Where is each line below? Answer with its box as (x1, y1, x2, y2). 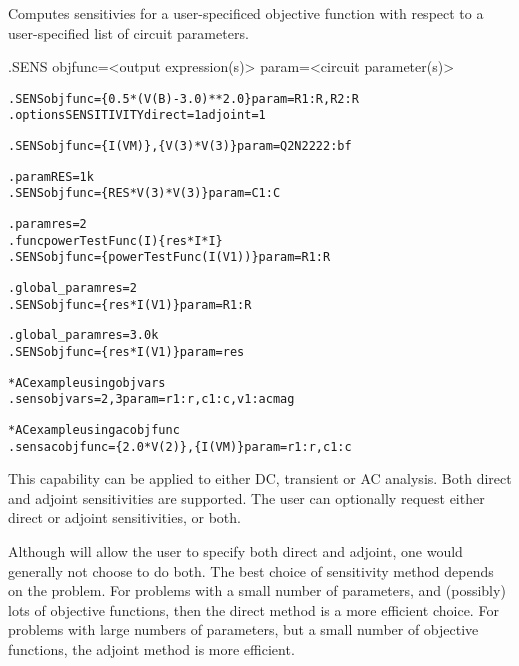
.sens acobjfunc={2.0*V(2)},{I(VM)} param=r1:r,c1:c (8, 439, 352, 454)
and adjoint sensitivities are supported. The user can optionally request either (8, 487, 485, 508)
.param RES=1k (8, 169, 94, 184)
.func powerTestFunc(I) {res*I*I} (8, 233, 223, 248)
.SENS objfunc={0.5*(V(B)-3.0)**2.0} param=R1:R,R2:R (8, 91, 359, 106)
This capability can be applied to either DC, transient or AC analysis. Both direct (8, 468, 512, 489)
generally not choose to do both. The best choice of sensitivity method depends (8, 560, 494, 581)
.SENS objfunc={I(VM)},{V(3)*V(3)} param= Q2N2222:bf (8, 139, 352, 154)
